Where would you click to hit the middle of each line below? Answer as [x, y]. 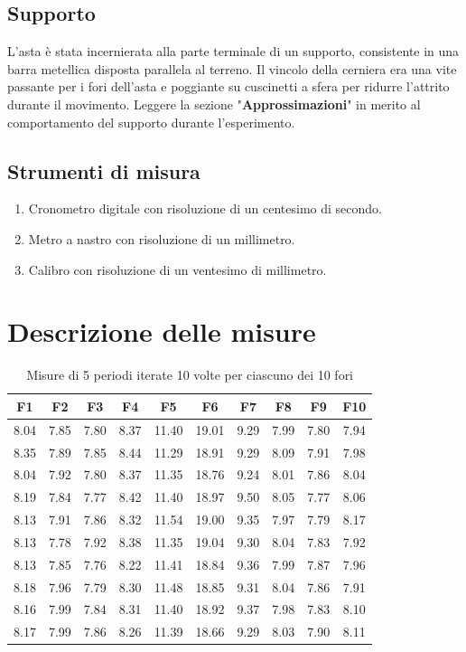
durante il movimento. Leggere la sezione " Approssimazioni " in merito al [214, 104]
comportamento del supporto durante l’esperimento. [151, 122]
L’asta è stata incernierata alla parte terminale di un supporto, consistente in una [233, 51]
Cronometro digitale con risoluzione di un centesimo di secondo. [205, 208]
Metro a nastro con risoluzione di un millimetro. [162, 238]
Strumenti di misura [104, 170]
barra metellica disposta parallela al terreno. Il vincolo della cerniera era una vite [232, 68]
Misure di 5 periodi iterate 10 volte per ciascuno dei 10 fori [190, 375]
